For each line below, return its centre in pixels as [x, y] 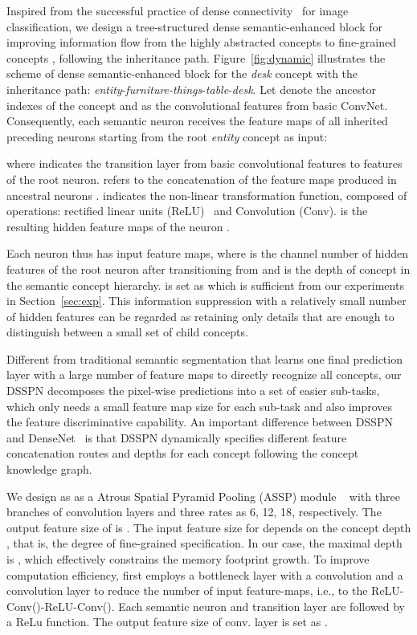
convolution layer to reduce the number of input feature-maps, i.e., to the [187, 590]
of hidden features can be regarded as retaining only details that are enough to [200, 316]
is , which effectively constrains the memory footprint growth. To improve [188, 559]
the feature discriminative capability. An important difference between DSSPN [200, 422]
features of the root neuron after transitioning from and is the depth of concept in [208, 269]
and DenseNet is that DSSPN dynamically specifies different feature [177, 437]
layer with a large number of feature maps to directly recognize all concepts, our [204, 374]
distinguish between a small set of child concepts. [127, 332]
